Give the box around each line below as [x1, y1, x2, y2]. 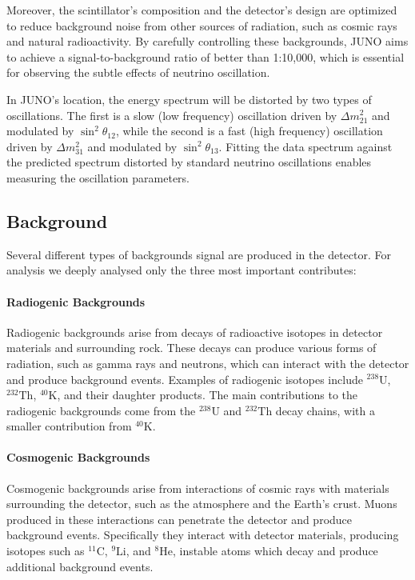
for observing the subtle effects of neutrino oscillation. [6, 64, 270, 81]
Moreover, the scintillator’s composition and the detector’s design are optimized [6, 2, 397, 18]
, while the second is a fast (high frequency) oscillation [115, 122, 383, 139]
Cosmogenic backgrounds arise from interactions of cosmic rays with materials [6, 479, 389, 496]
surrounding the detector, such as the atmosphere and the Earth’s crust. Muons [6, 495, 397, 512]
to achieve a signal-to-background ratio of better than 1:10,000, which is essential [6, 48, 405, 65]
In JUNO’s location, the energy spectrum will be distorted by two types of [6, 90, 372, 107]
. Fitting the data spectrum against [218, 138, 393, 154]
